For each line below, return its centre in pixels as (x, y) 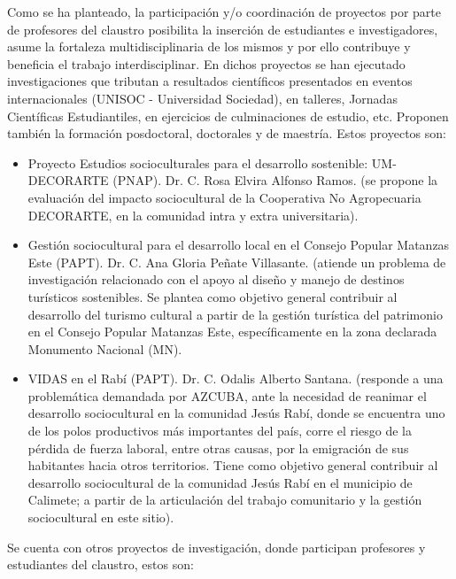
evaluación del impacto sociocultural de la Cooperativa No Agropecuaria (224, 197)
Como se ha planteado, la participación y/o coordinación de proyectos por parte (224, 12)
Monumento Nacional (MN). (105, 348)
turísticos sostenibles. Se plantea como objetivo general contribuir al (213, 296)
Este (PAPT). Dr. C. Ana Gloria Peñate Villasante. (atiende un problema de (237, 262)
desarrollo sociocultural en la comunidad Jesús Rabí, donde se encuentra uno (236, 413)
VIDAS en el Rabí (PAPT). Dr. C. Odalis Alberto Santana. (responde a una (236, 378)
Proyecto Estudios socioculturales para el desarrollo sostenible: (198, 162)
